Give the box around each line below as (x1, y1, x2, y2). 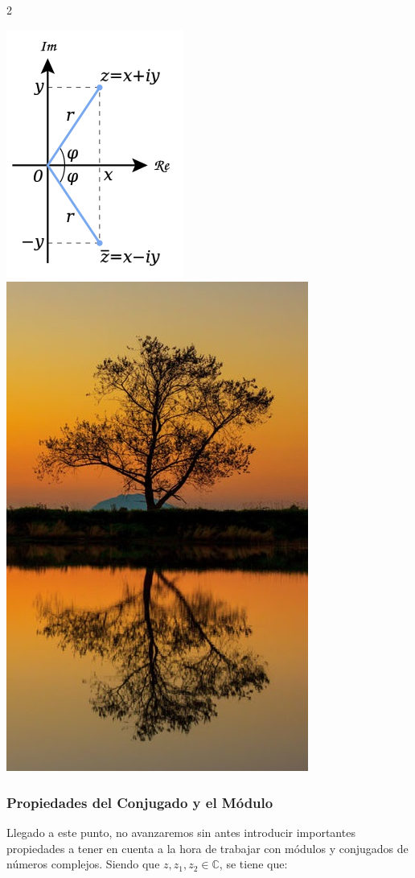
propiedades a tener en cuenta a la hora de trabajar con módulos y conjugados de (6, 839, 409, 856)
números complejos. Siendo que (6, 855, 160, 872)
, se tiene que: (219, 855, 288, 872)
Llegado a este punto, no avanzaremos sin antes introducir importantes (6, 824, 355, 840)
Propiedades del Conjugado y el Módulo (6, 792, 273, 812)
